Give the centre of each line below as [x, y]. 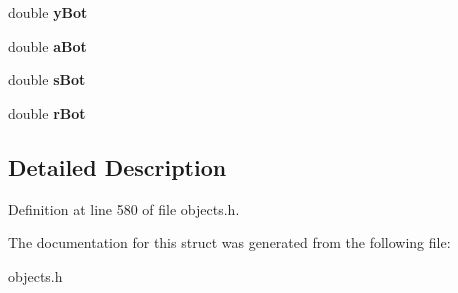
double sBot [47, 79]
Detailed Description [117, 166]
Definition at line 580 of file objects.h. [124, 208]
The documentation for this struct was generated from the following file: [229, 242]
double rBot [47, 112]
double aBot [47, 45]
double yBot [48, 12]
